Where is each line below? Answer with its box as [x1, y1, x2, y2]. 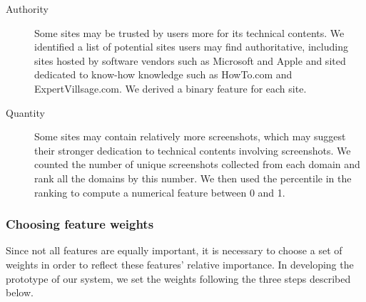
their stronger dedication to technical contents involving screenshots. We [34, 142, 351, 157]
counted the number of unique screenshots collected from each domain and [34, 157, 360, 172]
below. [6, 285, 34, 300]
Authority [6, 1, 49, 16]
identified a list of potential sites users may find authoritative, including [34, 39, 348, 54]
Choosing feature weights [6, 215, 154, 233]
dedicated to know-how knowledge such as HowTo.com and [34, 67, 293, 82]
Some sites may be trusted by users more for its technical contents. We [34, 25, 345, 40]
